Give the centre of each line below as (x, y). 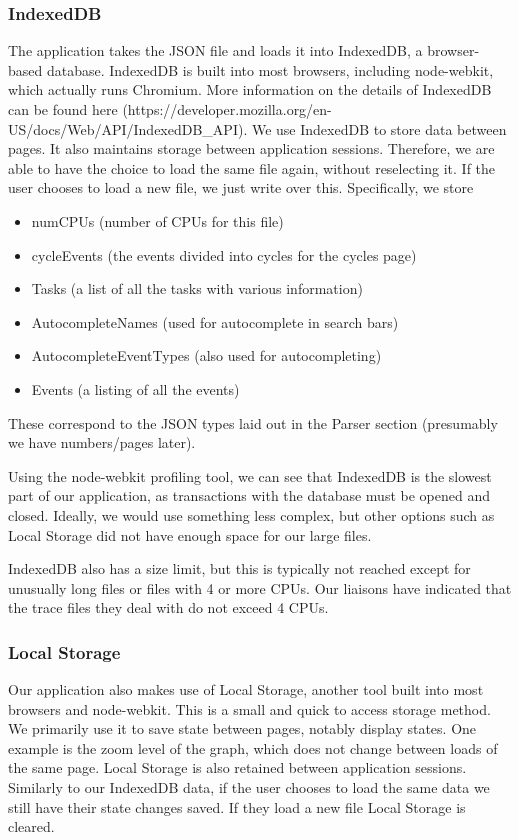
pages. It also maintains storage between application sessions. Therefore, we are (251, 148)
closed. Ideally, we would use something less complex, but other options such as (251, 514)
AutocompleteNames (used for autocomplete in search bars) (215, 321)
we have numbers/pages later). (102, 442)
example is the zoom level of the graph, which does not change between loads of (253, 747)
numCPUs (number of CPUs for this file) (157, 220)
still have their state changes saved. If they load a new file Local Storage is (237, 806)
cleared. (31, 826)
